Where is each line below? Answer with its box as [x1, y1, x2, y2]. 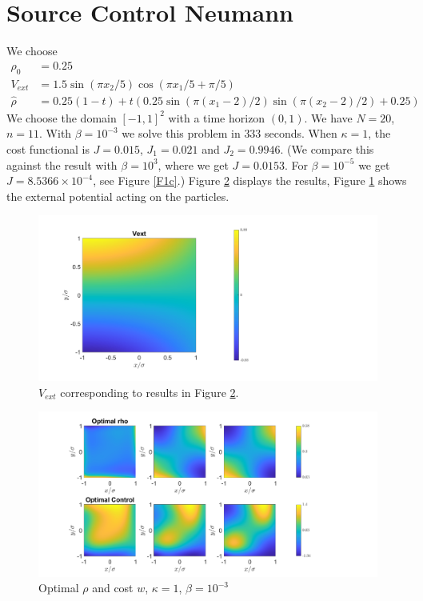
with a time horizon [168, 109, 265, 126]
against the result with [6, 156, 118, 173]
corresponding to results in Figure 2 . [60, 383, 239, 400]
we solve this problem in [122, 125, 241, 142]
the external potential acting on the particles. [6, 187, 229, 204]
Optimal [38, 579, 79, 596]
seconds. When [265, 125, 337, 142]
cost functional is [6, 141, 90, 158]
